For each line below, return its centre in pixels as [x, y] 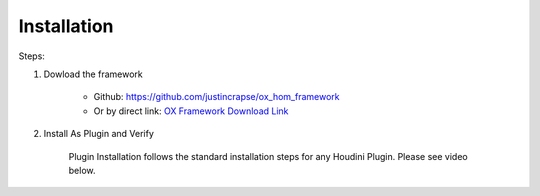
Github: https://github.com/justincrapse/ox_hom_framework [216, 97]
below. [82, 170]
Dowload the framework [93, 74]
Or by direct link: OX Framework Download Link [191, 111]
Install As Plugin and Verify [99, 134]
